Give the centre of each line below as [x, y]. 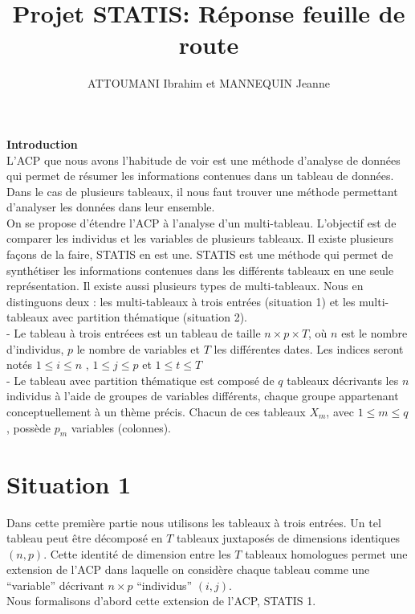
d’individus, [35, 348]
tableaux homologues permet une [326, 553]
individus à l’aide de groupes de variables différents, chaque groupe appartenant [203, 396]
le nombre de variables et [138, 348]
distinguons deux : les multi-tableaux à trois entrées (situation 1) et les [181, 301]
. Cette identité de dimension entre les [137, 553]
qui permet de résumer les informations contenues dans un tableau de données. [200, 176]
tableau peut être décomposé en [85, 538]
